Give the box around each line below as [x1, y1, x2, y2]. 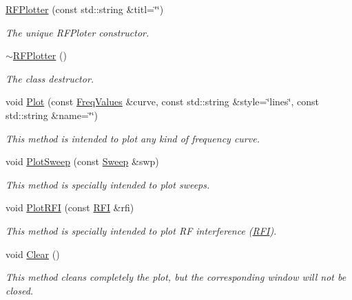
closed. [6, 283, 34, 297]
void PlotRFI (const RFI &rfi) [6, 200, 134, 215]
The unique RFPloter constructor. [6, 25, 149, 39]
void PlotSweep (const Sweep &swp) [6, 154, 159, 169]
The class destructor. [6, 71, 94, 85]
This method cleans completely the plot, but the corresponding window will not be [6, 270, 346, 284]
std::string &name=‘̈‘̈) [6, 107, 98, 122]
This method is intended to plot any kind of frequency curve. [6, 131, 260, 145]
